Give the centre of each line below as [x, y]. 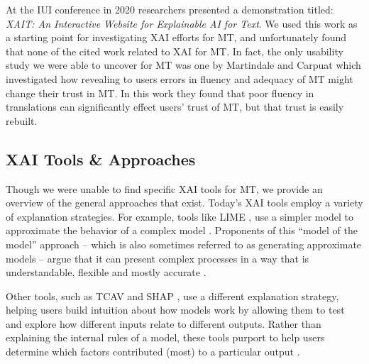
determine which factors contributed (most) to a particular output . [153, 352]
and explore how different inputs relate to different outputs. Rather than [164, 323]
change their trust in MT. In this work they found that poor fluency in [160, 93]
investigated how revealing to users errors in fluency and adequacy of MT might [180, 78]
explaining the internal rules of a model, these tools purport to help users [165, 337]
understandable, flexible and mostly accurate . [106, 272]
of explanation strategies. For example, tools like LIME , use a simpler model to [180, 216]
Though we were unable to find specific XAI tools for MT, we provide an [164, 188]
